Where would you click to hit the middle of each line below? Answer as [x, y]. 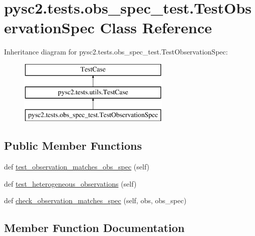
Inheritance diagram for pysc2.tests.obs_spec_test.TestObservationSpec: [116, 52]
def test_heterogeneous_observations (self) [70, 183]
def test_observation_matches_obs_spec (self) [77, 167]
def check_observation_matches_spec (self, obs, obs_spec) [95, 200]
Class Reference [156, 27]
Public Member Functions [73, 145]
